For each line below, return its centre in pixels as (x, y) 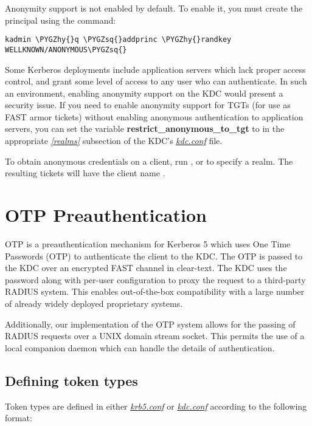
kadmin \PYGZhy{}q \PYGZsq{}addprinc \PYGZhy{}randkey (118, 40)
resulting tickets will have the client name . (85, 173)
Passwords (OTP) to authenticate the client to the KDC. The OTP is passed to (154, 256)
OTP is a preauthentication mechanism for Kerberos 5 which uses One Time (148, 243)
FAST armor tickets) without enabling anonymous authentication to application (154, 116)
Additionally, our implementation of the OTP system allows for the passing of (150, 324)
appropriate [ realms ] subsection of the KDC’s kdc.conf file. (114, 141)
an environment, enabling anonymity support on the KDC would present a (144, 93)
